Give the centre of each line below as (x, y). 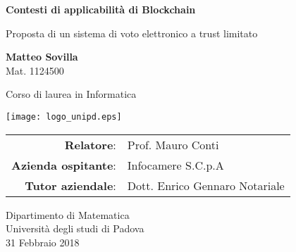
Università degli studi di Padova (75, 228)
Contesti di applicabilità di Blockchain (101, 9)
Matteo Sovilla (42, 57)
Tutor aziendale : (70, 185)
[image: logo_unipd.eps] (64, 116)
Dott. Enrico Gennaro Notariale (206, 185)
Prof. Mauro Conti (173, 144)
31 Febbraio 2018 (43, 242)
